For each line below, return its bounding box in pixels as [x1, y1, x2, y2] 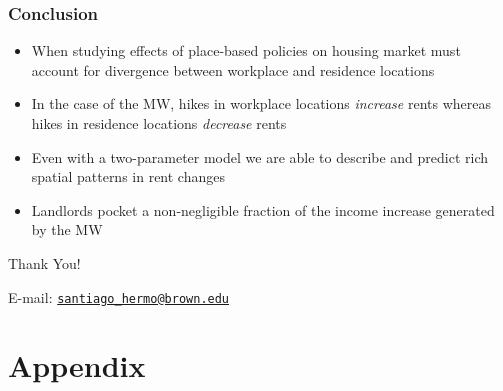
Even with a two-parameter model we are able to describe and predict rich [31, 146, 489, 167]
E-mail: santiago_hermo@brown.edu [8, 286, 230, 307]
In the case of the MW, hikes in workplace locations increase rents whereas [31, 93, 492, 114]
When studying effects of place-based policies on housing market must [31, 40, 461, 61]
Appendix [8, 345, 146, 386]
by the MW [31, 219, 103, 240]
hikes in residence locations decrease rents [31, 113, 287, 133]
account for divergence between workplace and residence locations [31, 59, 435, 80]
